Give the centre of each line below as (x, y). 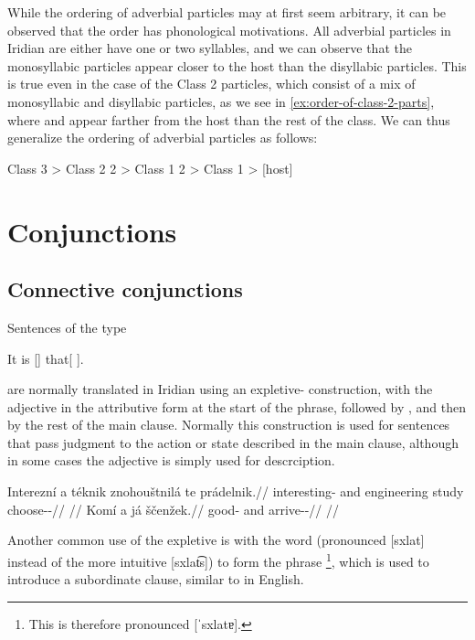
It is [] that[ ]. (46, 358)
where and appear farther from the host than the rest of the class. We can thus (229, 119)
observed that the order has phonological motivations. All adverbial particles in (229, 30)
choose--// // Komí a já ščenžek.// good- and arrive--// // (174, 509)
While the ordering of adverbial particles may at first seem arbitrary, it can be (227, 12)
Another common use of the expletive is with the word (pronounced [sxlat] (216, 540)
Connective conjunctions (125, 289)
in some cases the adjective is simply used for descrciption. (171, 460)
